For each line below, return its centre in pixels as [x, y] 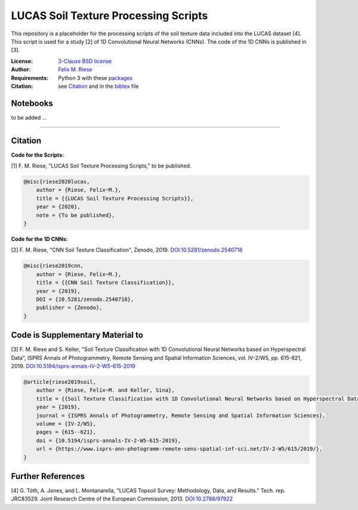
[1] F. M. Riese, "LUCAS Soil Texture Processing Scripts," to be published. [101, 166]
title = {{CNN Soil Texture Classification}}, [106, 283]
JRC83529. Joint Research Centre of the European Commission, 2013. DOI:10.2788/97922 [122, 499]
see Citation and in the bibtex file [99, 86]
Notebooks [32, 103]
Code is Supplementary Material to [77, 335]
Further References [48, 476]
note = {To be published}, [76, 215]
